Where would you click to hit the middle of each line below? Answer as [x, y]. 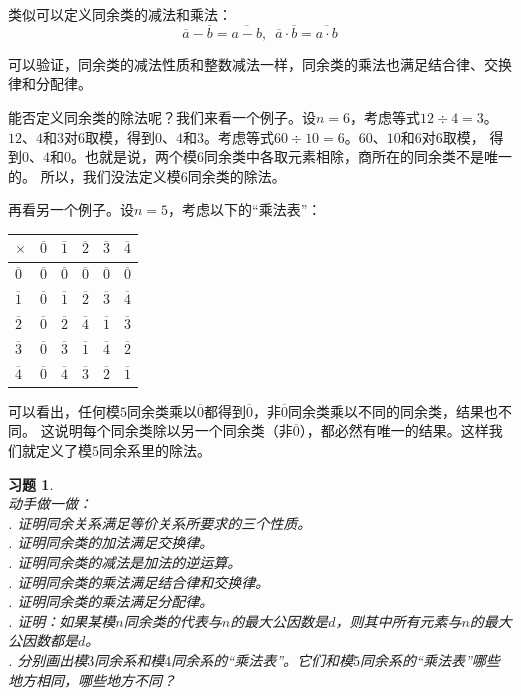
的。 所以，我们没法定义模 [94, 175]
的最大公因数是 [279, 620]
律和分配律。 [50, 83]
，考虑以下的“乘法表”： [245, 209]
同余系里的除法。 [155, 449]
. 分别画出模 [48, 659]
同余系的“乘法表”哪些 [430, 659]
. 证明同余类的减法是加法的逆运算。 [125, 561]
